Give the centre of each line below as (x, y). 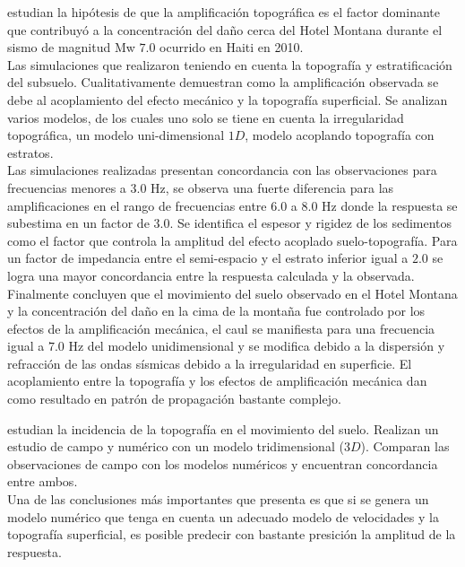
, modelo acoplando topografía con (340, 135)
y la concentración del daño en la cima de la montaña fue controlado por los (216, 311)
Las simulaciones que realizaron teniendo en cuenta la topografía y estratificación (230, 64)
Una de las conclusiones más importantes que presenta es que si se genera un (218, 499)
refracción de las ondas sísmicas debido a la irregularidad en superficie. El (210, 363)
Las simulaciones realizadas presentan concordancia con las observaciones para (222, 170)
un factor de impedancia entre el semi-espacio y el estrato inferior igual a (208, 258)
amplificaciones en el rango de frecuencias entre (137, 205)
